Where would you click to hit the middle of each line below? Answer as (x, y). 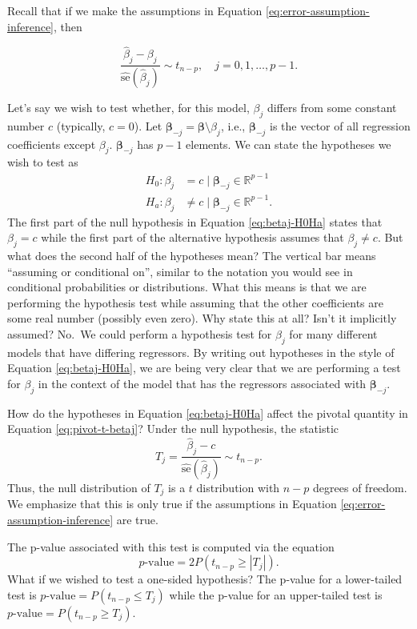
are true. (137, 519)
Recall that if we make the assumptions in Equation (135, 10)
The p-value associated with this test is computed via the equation (171, 546)
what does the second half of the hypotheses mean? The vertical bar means (192, 256)
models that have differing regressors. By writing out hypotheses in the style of (201, 352)
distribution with (238, 487)
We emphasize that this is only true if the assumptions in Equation (172, 504)
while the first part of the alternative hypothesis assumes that (192, 237)
